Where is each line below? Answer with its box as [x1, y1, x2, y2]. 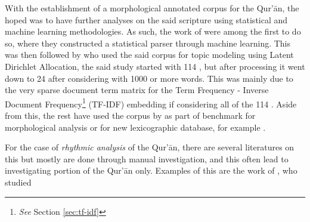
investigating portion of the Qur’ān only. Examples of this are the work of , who [5, 164, 297, 177]
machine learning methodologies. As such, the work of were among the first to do [5, 25, 301, 38]
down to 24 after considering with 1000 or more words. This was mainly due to [5, 72, 293, 84]
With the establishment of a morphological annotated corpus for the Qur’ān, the [5, 2, 299, 14]
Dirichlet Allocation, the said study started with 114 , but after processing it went [5, 60, 305, 72]
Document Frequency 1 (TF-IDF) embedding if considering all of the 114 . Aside [5, 95, 297, 110]
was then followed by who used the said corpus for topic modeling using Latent [5, 48, 294, 61]
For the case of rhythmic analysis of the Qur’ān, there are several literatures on [5, 141, 294, 153]
